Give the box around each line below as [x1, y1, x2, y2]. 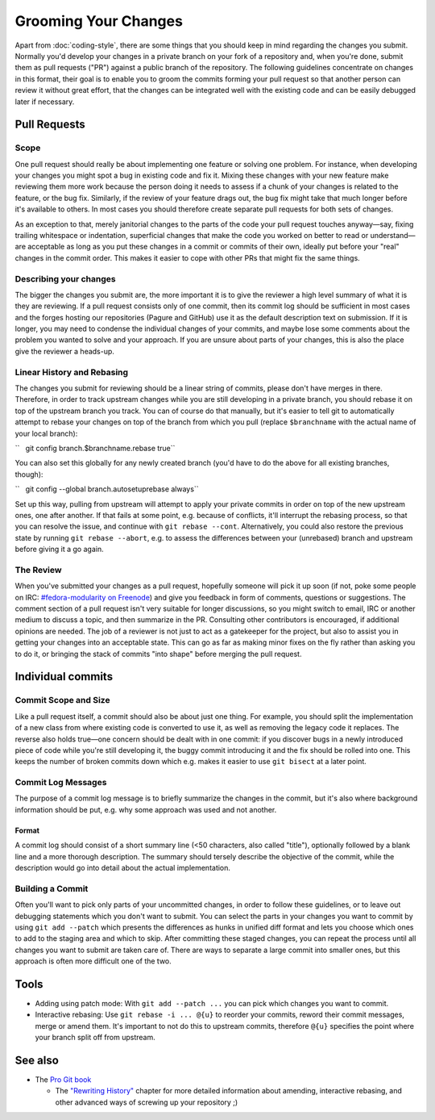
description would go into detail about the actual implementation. [14, 863, 231, 872]
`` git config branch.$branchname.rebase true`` [14, 443, 176, 453]
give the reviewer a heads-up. [14, 346, 114, 356]
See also [14, 1053, 60, 1067]
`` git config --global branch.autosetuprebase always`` [14, 484, 199, 494]
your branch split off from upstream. [35, 1033, 156, 1043]
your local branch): [14, 428, 78, 438]
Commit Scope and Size [14, 695, 110, 706]
